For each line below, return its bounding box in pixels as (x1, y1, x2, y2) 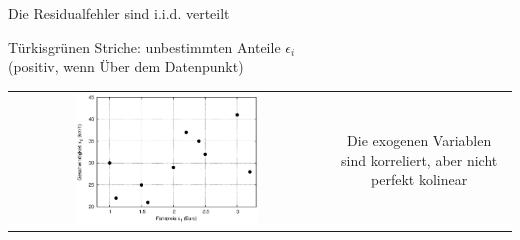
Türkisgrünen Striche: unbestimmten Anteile (8, 36, 281, 57)
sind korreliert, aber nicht (341, 149, 498, 170)
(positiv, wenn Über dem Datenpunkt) (8, 56, 244, 77)
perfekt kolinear (371, 169, 468, 190)
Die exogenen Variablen (347, 130, 492, 151)
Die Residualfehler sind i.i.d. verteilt (8, 3, 230, 23)
